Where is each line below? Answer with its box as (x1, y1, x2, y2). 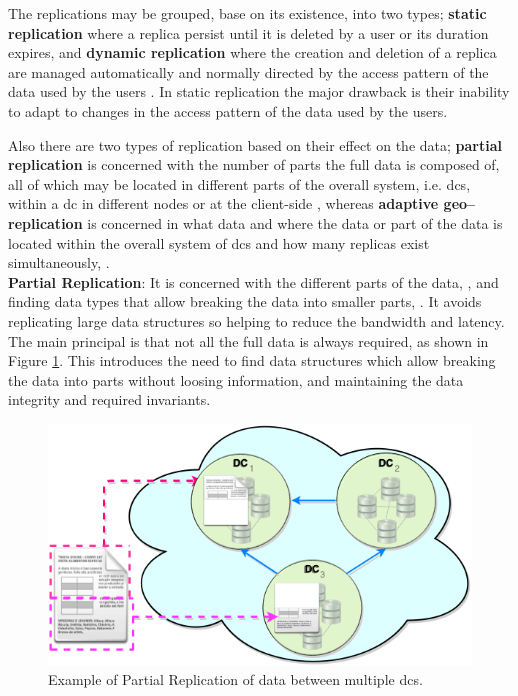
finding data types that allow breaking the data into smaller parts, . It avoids (8, 291, 482, 312)
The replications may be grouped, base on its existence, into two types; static (8, 3, 487, 23)
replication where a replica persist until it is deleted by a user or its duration (8, 22, 489, 43)
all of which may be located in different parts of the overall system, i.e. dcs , (8, 173, 471, 194)
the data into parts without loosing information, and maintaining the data (8, 369, 464, 390)
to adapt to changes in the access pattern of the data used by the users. (8, 100, 448, 121)
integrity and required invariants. (8, 389, 211, 410)
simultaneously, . (8, 252, 110, 273)
